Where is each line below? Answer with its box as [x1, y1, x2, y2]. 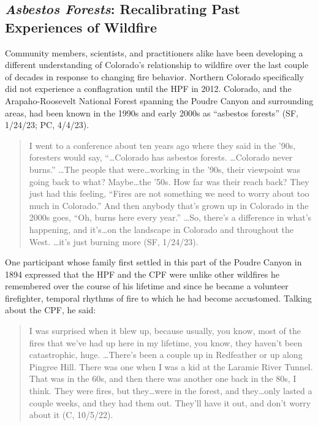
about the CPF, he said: [5, 303, 96, 316]
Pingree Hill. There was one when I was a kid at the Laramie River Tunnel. [29, 360, 313, 373]
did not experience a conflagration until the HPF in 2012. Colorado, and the [5, 82, 292, 95]
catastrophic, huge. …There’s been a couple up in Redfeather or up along [29, 348, 303, 361]
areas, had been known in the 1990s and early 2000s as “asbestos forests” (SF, [5, 106, 298, 119]
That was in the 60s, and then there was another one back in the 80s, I [29, 372, 297, 385]
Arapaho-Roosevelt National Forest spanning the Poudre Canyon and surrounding [5, 94, 314, 107]
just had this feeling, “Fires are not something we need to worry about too [29, 187, 309, 200]
